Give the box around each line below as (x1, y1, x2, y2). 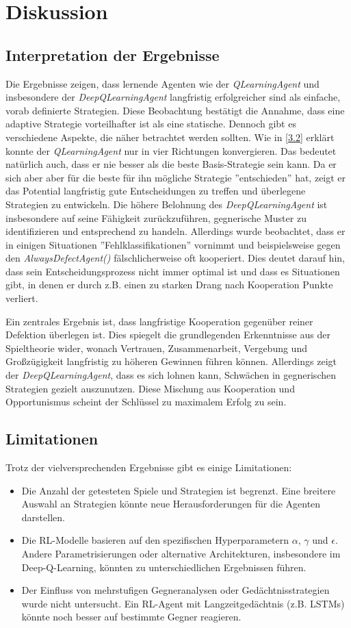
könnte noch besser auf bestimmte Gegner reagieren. (21, 610, 242, 624)
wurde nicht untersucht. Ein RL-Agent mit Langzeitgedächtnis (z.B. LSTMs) (21, 596, 345, 610)
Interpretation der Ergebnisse (5, 44, 220, 65)
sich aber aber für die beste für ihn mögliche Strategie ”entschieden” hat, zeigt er (5, 170, 346, 184)
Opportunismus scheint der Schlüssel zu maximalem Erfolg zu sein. (5, 394, 287, 409)
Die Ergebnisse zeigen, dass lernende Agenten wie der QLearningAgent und (5, 76, 320, 90)
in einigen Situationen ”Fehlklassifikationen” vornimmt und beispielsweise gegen (5, 237, 341, 251)
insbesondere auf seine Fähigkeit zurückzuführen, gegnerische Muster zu (5, 210, 307, 225)
